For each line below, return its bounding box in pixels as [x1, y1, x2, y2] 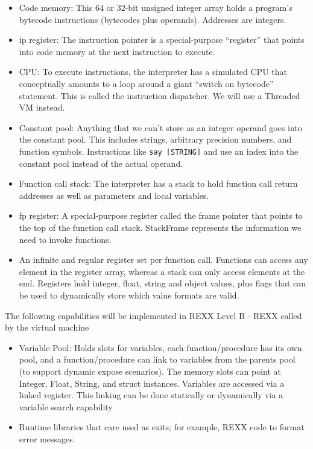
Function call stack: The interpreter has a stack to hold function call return [19, 177, 298, 190]
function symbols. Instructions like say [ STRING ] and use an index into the [19, 144, 299, 157]
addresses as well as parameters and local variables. [19, 189, 209, 201]
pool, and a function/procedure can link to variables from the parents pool [19, 353, 296, 366]
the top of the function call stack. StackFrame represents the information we [19, 221, 302, 233]
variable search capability [19, 400, 113, 413]
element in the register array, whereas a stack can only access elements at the [19, 265, 305, 277]
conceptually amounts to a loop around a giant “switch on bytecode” [19, 77, 274, 89]
